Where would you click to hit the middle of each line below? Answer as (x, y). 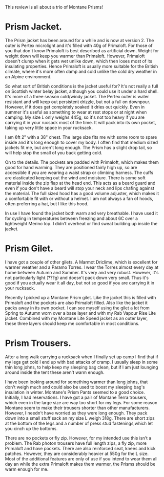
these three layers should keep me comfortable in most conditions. (72, 323)
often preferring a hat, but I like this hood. (47, 204)
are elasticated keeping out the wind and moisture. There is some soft (75, 177)
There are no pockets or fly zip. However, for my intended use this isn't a (78, 438)
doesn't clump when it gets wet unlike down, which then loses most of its (79, 61)
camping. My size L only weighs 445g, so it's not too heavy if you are (75, 117)
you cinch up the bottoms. (31, 428)
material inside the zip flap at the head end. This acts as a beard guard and (80, 183)
